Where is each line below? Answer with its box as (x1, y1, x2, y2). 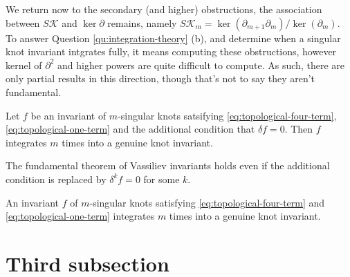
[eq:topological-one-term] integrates (6, 209, 155, 223)
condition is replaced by (6, 171, 107, 186)
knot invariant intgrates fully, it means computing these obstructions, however (6, 44, 337, 59)
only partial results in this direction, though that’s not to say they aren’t (6, 71, 315, 86)
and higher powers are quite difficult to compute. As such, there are (57, 57, 344, 72)
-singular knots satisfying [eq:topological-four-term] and (89, 195, 325, 209)
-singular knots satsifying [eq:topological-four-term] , (118, 108, 337, 122)
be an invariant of (30, 108, 107, 122)
